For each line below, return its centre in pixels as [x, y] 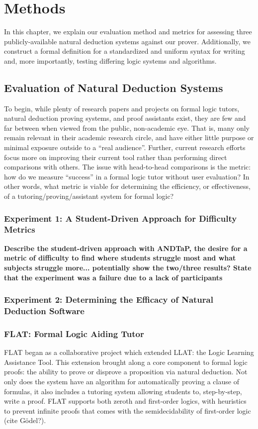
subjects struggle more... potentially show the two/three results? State [128, 267]
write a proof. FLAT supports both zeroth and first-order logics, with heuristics [125, 401]
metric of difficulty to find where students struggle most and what [120, 258]
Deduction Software [44, 311]
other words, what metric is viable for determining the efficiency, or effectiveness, [127, 186]
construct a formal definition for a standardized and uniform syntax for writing [125, 51]
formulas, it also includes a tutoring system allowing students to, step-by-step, [123, 391]
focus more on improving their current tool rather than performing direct [116, 157]
